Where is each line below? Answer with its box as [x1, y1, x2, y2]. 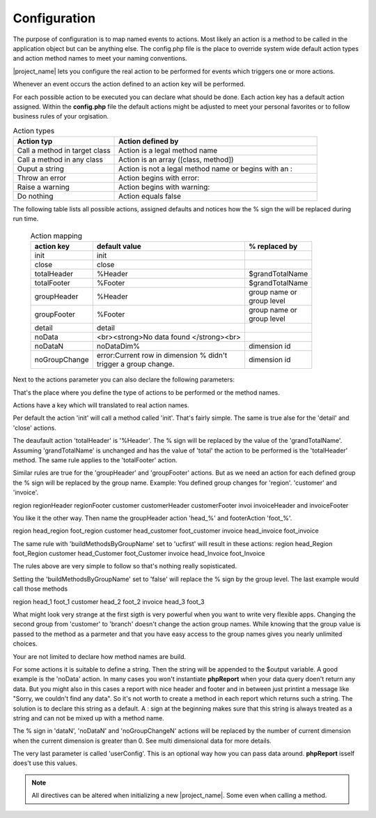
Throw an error [17, 173, 67, 183]
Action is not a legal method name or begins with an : [118, 164, 292, 174]
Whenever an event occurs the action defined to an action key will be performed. [13, 80, 246, 89]
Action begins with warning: [118, 182, 210, 192]
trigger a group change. [96, 359, 175, 369]
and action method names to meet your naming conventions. [13, 54, 187, 63]
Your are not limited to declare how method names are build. [13, 652, 187, 660]
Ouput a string [17, 164, 64, 174]
